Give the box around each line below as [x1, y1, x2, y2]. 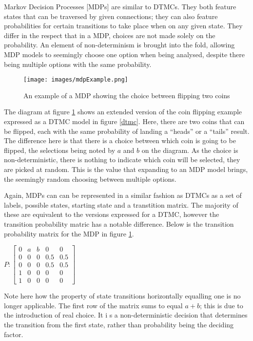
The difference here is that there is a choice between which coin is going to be [4, 135, 236, 146]
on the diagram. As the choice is [141, 145, 238, 155]
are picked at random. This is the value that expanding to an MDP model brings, [4, 164, 248, 174]
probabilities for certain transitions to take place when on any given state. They [4, 21, 243, 31]
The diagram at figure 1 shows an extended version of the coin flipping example [4, 107, 242, 117]
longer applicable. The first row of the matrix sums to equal [4, 300, 183, 310]
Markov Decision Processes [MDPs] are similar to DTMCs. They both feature [4, 1, 236, 11]
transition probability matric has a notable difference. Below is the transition [4, 218, 234, 229]
